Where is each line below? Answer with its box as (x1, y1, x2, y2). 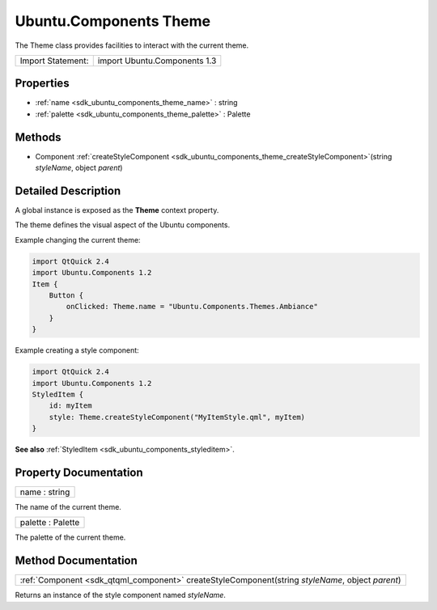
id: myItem (49, 401, 92, 410)
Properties (15, 77, 70, 91)
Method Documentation (15, 554, 138, 568)
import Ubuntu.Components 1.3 (97, 55, 217, 66)
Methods (15, 130, 62, 144)
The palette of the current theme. (15, 532, 126, 542)
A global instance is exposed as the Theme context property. (15, 205, 219, 215)
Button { (49, 290, 84, 299)
